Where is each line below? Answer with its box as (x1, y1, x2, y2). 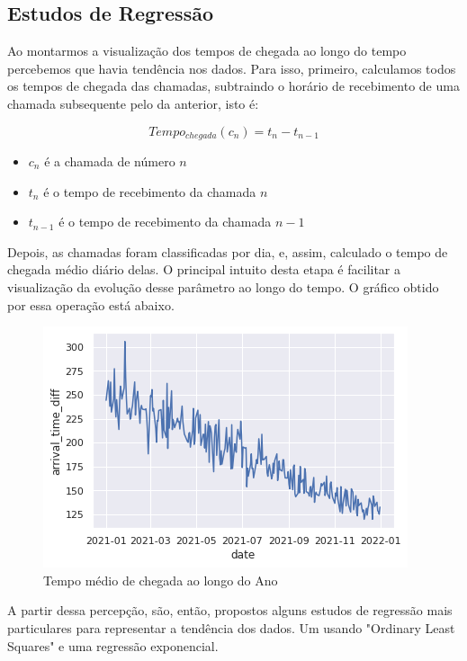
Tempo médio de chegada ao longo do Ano (43, 570, 278, 589)
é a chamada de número (44, 152, 175, 171)
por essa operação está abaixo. (7, 295, 175, 314)
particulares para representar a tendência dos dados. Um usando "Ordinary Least (7, 618, 455, 637)
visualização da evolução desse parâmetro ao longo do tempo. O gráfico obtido (7, 278, 439, 296)
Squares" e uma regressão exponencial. (7, 636, 219, 655)
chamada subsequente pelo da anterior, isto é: (7, 94, 259, 112)
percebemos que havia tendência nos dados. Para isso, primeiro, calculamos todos (7, 58, 456, 77)
